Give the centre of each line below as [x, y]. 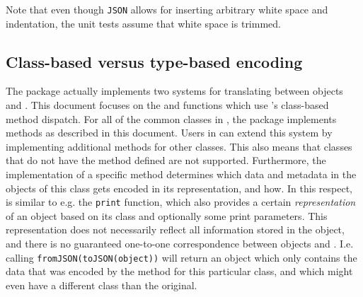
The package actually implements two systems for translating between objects [174, 91]
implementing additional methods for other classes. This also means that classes [179, 146]
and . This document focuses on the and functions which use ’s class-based [167, 105]
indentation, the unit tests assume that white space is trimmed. [143, 23]
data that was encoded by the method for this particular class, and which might [179, 271]
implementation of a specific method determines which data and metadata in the [181, 174]
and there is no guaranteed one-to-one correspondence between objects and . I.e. [180, 244]
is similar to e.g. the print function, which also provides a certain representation [181, 202]
